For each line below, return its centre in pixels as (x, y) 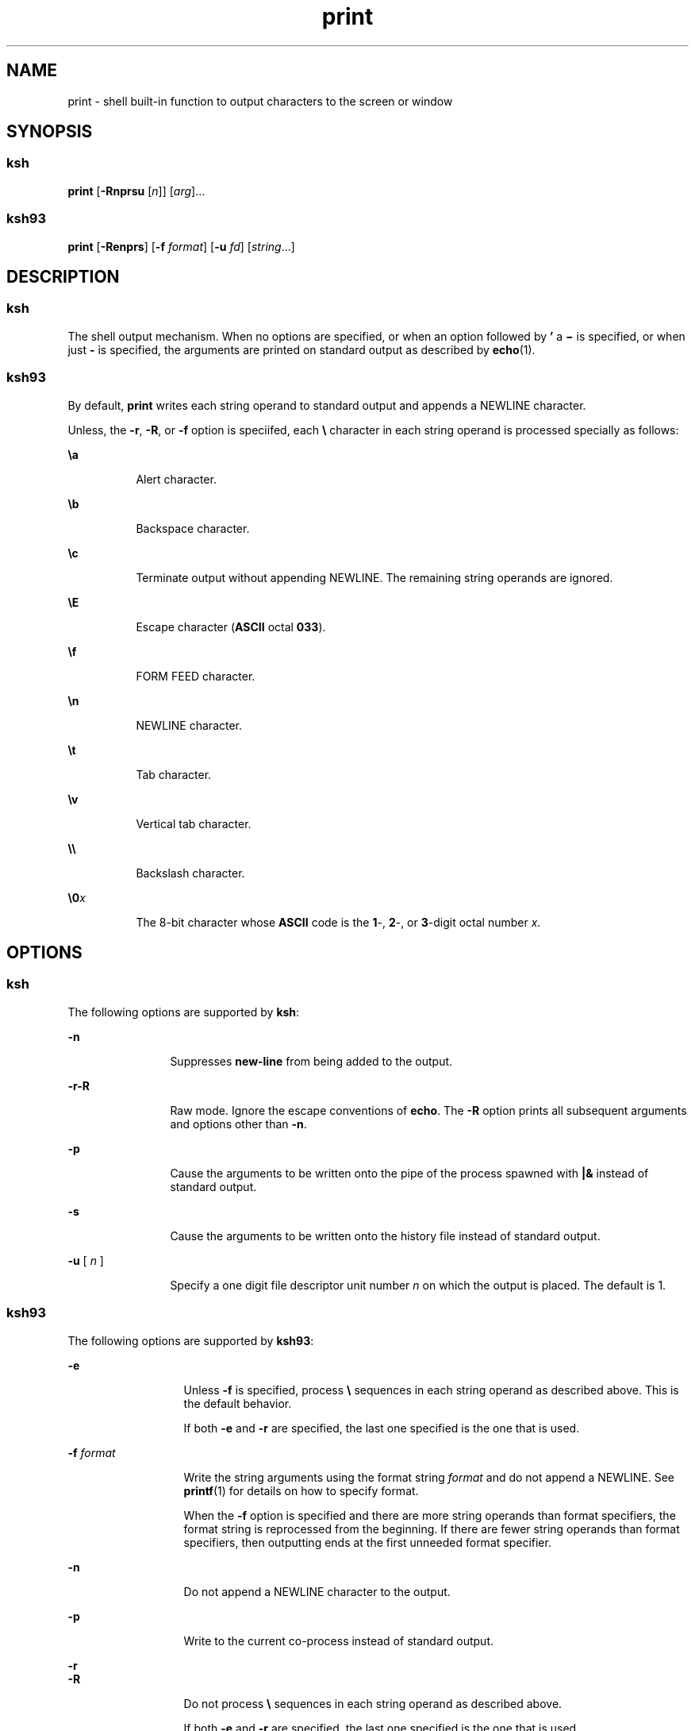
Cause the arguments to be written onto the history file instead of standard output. (385, 1236)
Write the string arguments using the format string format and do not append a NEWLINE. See (429, 1477)
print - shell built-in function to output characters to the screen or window (260, 101)
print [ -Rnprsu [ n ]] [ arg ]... (136, 191)
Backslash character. (190, 873)
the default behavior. (238, 1403)
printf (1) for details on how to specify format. (301, 1490)
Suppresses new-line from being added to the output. (311, 1061)
